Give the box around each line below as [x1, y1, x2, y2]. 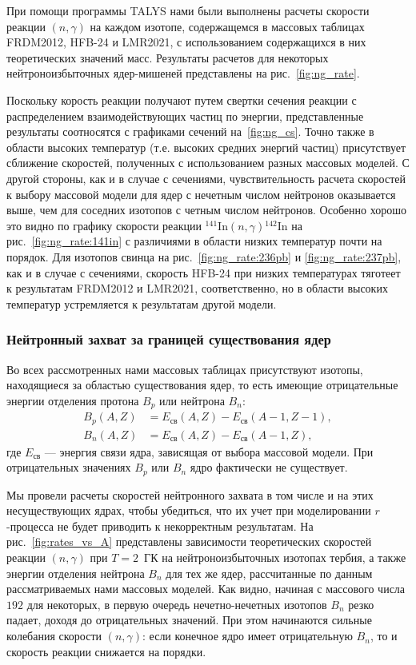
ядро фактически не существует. [190, 459, 348, 476]
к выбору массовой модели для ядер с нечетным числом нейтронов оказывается [6, 185, 396, 202]
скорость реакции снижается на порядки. [6, 643, 206, 659]
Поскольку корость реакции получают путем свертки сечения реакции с [6, 91, 357, 108]
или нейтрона [159, 392, 225, 408]
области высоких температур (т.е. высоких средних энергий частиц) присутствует [6, 138, 406, 155]
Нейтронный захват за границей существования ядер [6, 329, 331, 349]
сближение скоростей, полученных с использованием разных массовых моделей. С [6, 154, 410, 171]
